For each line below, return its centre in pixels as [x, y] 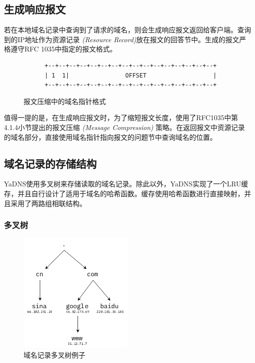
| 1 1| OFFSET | [130, 75]
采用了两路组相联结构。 [48, 203]
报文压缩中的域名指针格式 [65, 101]
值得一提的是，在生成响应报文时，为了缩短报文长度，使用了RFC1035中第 [121, 117]
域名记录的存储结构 [50, 163]
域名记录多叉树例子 [54, 354]
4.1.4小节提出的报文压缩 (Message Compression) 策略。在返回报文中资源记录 [125, 127]
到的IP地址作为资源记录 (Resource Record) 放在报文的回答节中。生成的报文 [122, 39]
